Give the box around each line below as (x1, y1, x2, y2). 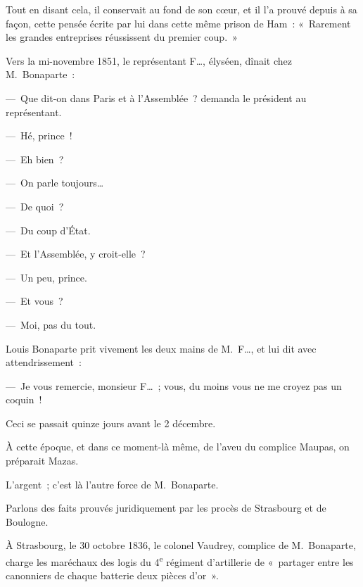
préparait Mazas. (6, 453, 79, 468)
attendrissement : (6, 355, 82, 370)
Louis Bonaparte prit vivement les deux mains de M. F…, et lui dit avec (6, 341, 317, 355)
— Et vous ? (6, 293, 63, 308)
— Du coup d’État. (6, 222, 91, 237)
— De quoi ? (6, 198, 64, 213)
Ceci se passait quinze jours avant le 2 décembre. (6, 415, 216, 430)
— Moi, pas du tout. (6, 317, 96, 332)
